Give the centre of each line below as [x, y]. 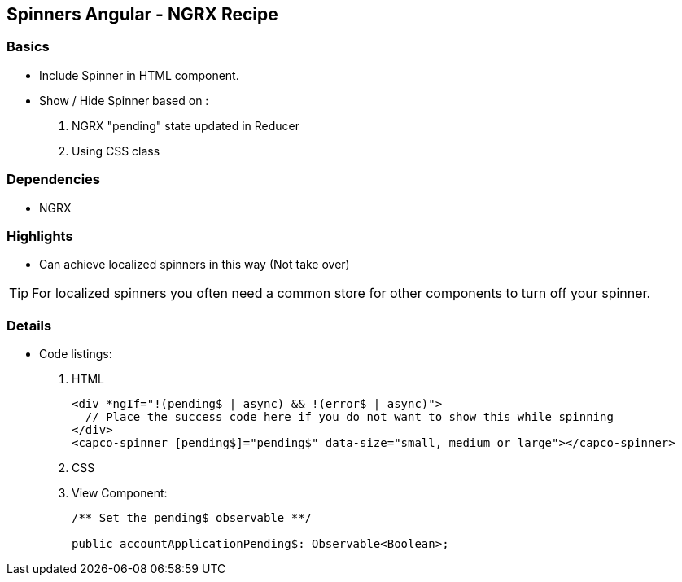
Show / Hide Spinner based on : [124, 100]
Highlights [40, 236]
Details [29, 325]
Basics [28, 47]
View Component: [120, 493]
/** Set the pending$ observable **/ [192, 518]
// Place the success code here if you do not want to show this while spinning [349, 417]
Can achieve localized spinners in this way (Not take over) [195, 265]
